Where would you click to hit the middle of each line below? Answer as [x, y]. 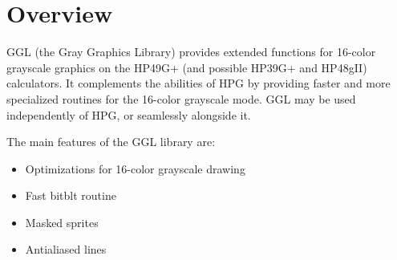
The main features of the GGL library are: [111, 142]
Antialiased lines [66, 249]
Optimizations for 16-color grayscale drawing [135, 168]
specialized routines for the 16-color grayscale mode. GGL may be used [181, 98]
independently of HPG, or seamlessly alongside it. [129, 114]
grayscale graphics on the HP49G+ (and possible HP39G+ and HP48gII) [187, 67]
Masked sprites [62, 222]
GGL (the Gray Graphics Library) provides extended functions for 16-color [191, 52]
